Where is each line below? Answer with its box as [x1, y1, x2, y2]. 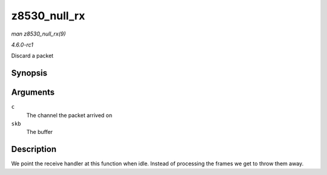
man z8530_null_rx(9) [11, 30, 66, 37]
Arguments [11, 87, 55, 98]
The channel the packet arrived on [26, 112, 113, 119]
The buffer [26, 129, 53, 136]
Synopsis [11, 68, 48, 78]
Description [11, 144, 57, 154]
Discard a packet [11, 52, 54, 60]
